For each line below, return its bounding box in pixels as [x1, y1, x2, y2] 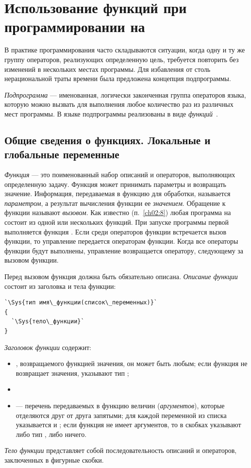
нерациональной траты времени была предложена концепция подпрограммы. [4, 73, 231, 84]
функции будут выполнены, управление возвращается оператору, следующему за [4, 245, 244, 255]
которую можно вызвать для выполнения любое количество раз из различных [4, 99, 234, 109]
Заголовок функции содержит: [4, 342, 91, 352]
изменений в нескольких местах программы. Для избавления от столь [4, 64, 211, 74]
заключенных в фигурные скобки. [4, 454, 104, 465]
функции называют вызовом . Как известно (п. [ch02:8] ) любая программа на [4, 207, 231, 217]
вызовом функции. [4, 255, 59, 265]
